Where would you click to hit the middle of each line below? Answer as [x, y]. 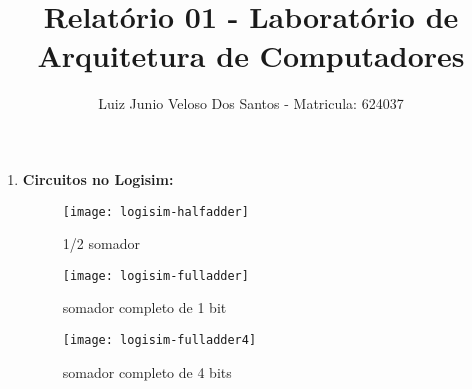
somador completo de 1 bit [144, 307]
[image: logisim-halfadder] [155, 211]
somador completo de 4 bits [147, 371]
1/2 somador [101, 243]
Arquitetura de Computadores [251, 55]
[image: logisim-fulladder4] [159, 340]
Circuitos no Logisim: [98, 178]
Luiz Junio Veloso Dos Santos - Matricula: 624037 [251, 103]
